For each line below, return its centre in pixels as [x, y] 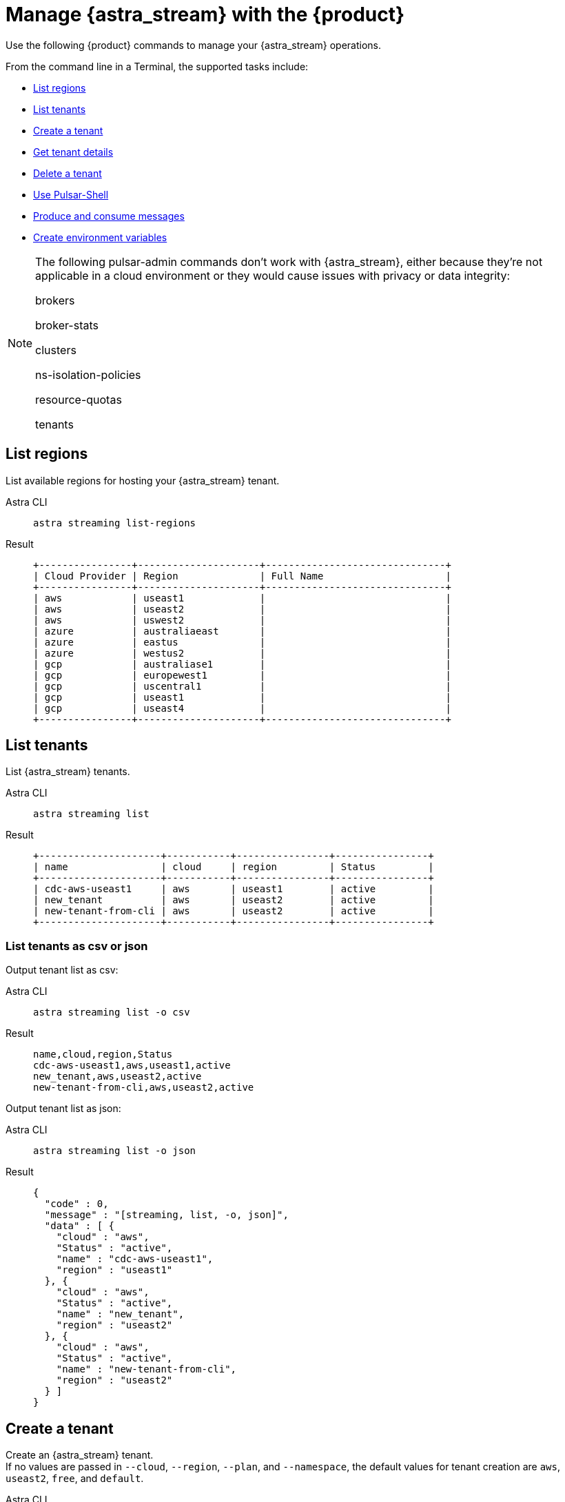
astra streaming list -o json [115, 1151]
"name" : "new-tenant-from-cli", [146, 1369]
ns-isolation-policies [88, 374]
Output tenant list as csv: [62, 970]
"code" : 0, [76, 1204]
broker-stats [67, 325]
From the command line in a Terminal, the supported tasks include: [157, 66]
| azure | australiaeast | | [242, 631]
